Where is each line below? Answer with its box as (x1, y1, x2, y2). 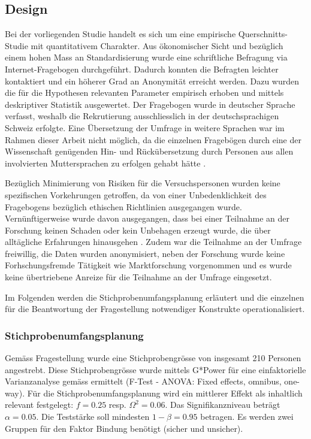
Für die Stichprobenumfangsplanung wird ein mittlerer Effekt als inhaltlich (27, 386, 303, 399)
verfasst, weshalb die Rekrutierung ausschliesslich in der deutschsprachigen (5, 110, 279, 122)
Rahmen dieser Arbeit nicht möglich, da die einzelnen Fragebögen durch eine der (5, 133, 301, 146)
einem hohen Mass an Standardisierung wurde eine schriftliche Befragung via (5, 51, 288, 63)
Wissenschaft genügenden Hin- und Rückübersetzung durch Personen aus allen (5, 145, 294, 158)
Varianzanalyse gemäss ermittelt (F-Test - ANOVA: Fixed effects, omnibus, (5, 375, 282, 387)
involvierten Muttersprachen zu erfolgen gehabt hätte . (5, 156, 206, 169)
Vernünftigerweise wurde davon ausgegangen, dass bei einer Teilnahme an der (5, 212, 289, 225)
